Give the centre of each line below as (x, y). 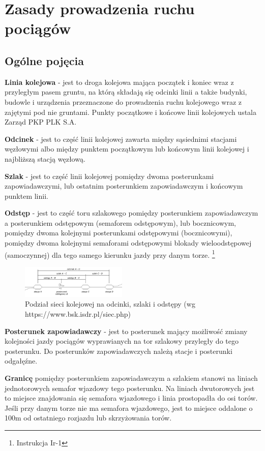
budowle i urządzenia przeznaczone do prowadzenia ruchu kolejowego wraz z (123, 101)
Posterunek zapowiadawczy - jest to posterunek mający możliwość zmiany (126, 331)
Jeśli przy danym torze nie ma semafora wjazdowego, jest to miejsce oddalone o (129, 408)
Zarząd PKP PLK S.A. (41, 122)
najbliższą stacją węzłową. (45, 158)
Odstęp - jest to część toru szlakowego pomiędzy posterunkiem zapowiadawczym (131, 213)
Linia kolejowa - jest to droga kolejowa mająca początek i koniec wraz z (119, 82)
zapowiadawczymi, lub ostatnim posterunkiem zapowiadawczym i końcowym (124, 186)
